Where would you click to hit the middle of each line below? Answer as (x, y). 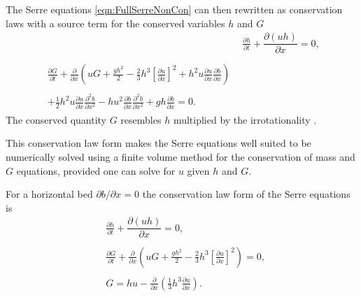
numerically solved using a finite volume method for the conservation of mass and (180, 157)
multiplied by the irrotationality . (245, 119)
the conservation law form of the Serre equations (246, 194)
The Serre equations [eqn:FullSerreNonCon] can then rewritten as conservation (174, 9)
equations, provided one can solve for (96, 170)
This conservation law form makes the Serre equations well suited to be (158, 143)
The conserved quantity (56, 119)
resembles (141, 119)
